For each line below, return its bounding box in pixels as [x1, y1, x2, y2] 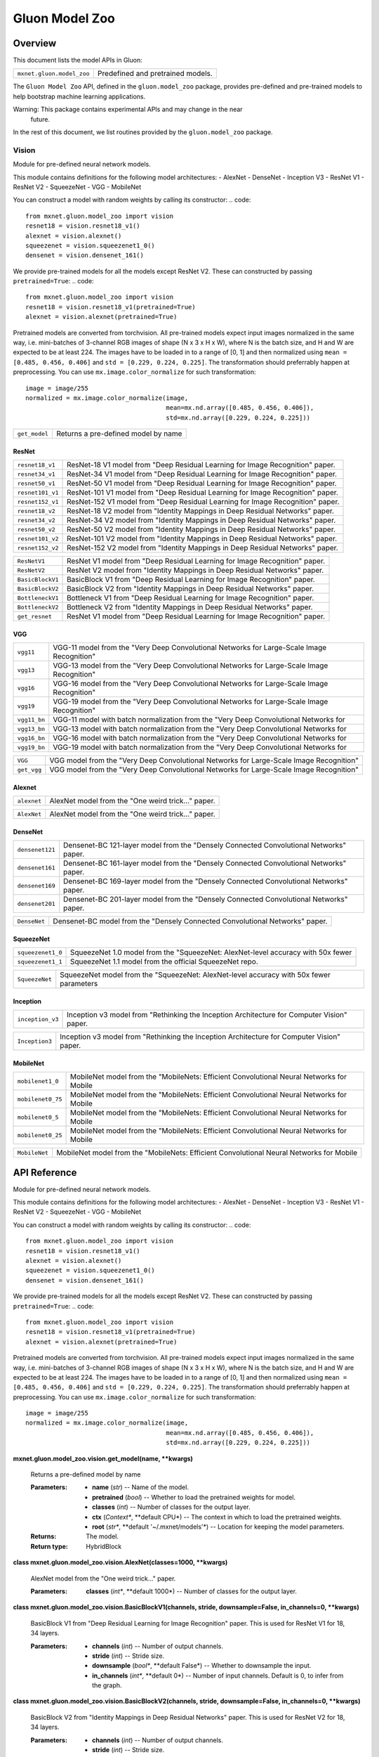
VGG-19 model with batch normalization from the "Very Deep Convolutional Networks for [53, 742, 347, 752]
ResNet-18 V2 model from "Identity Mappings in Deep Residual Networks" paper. [67, 506, 335, 516]
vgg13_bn [17, 725, 46, 732]
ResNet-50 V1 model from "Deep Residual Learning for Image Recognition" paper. [67, 479, 337, 488]
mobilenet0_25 [17, 1132, 62, 1139]
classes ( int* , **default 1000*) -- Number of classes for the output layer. [86, 1587, 298, 1595]
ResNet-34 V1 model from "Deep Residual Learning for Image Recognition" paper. [67, 469, 337, 479]
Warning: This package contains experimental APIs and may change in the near [13, 105, 243, 114]
